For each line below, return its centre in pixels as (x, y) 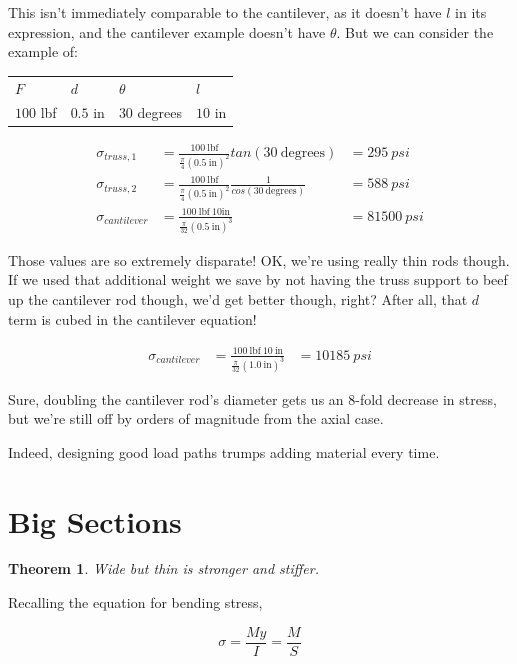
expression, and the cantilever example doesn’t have (167, 31)
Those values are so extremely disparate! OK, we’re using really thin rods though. (259, 259)
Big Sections (95, 520)
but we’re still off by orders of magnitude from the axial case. (196, 418)
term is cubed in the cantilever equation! (132, 318)
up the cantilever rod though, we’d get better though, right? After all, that (238, 298)
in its (471, 12)
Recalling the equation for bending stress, (135, 602)
